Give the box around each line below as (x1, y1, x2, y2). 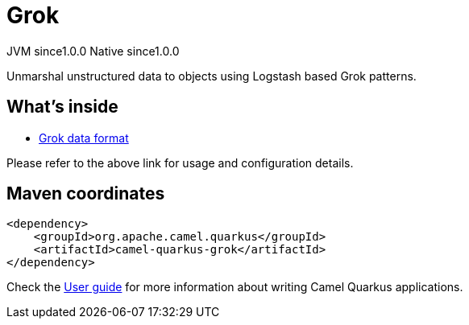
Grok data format (39, 130, 129, 145)
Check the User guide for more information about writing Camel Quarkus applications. (6, 280, 463, 294)
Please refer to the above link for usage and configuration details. (6, 155, 354, 170)
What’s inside (6, 97, 118, 117)
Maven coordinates (6, 183, 165, 204)
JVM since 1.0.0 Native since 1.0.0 (6, 43, 180, 58)
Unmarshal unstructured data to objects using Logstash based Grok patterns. (6, 68, 417, 83)
